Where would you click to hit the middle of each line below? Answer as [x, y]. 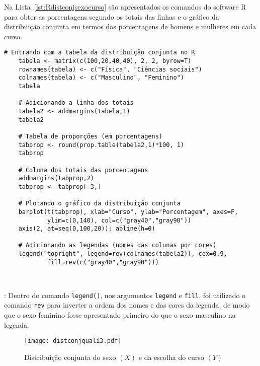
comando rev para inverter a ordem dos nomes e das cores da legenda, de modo [127, 305]
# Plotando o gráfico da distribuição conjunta [99, 204]
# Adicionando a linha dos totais [76, 103]
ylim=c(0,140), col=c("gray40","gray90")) [119, 220]
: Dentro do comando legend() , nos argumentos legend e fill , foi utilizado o [125, 295]
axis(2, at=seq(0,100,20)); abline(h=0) [87, 229]
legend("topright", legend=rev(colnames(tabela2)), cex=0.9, [123, 254]
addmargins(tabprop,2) [56, 178]
